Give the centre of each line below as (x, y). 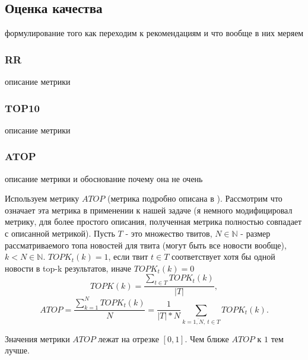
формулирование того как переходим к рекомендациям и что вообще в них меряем (154, 33)
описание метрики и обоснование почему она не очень (104, 178)
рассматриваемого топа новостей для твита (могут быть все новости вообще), (146, 245)
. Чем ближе (207, 338)
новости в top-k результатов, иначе (68, 268)
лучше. (17, 350)
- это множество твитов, (169, 233)
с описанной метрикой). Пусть (60, 233)
